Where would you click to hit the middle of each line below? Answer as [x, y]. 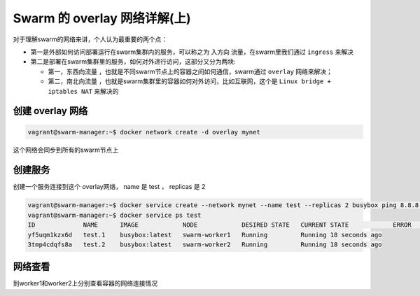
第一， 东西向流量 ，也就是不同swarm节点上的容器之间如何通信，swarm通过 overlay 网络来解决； [190, 71]
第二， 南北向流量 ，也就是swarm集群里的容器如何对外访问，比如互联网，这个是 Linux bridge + [190, 81]
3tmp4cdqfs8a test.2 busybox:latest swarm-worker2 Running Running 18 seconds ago [205, 244]
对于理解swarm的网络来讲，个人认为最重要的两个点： [90, 39]
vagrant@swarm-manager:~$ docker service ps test [114, 215]
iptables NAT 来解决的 [83, 91]
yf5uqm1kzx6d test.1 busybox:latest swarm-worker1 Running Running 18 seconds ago [205, 235]
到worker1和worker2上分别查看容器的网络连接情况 [85, 283]
